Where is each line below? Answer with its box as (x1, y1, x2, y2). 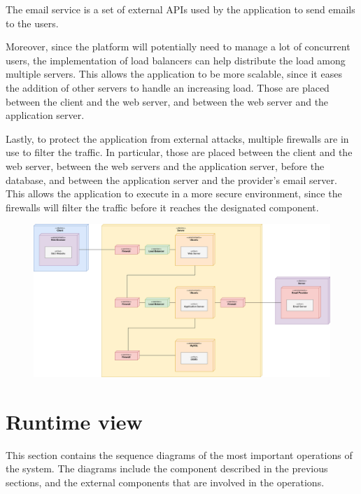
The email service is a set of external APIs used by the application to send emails (6, 2, 355, 16)
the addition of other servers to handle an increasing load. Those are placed (6, 80, 330, 94)
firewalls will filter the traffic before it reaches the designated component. (6, 199, 319, 214)
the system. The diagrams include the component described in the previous (6, 461, 328, 476)
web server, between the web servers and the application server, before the (6, 158, 325, 173)
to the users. (6, 15, 59, 30)
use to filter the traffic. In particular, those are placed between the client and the (6, 145, 353, 160)
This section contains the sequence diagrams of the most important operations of (6, 447, 353, 462)
